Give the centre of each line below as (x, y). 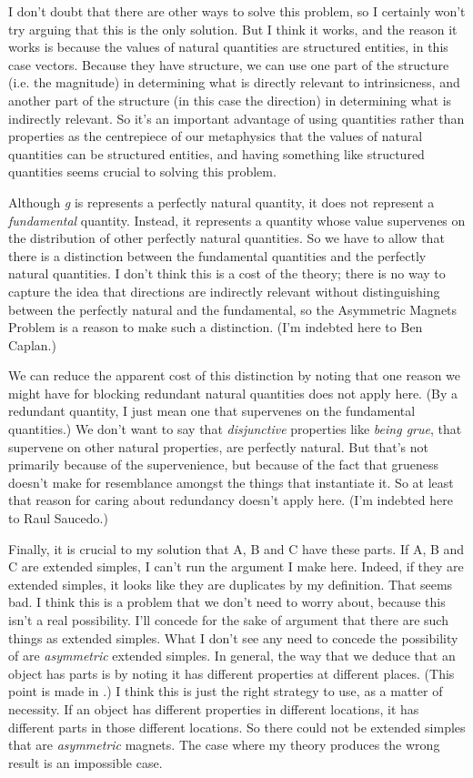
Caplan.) (32, 344)
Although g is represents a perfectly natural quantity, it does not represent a (221, 202)
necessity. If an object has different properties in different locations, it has (214, 708)
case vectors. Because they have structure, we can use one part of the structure (229, 64)
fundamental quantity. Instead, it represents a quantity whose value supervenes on (237, 220)
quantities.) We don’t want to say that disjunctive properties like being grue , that (235, 429)
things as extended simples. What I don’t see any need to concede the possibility (233, 637)
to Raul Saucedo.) (58, 518)
